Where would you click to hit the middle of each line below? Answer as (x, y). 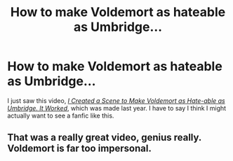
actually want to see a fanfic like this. (61, 115)
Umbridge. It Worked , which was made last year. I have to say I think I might (117, 108)
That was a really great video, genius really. (105, 138)
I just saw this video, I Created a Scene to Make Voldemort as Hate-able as (116, 100)
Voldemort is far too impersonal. (80, 149)
